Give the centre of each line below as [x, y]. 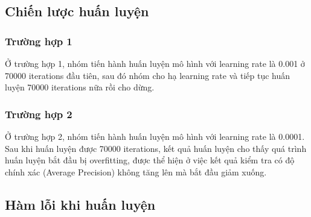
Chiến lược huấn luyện [77, 11]
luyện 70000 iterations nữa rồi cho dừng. [80, 87]
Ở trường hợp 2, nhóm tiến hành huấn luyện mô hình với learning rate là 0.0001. [155, 136]
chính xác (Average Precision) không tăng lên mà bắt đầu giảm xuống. [136, 171]
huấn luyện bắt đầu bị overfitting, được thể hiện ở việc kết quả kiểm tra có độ [150, 160]
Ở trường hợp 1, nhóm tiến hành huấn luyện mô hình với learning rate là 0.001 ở [155, 63]
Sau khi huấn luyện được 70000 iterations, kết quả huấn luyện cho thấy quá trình [156, 148]
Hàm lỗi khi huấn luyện [80, 204]
